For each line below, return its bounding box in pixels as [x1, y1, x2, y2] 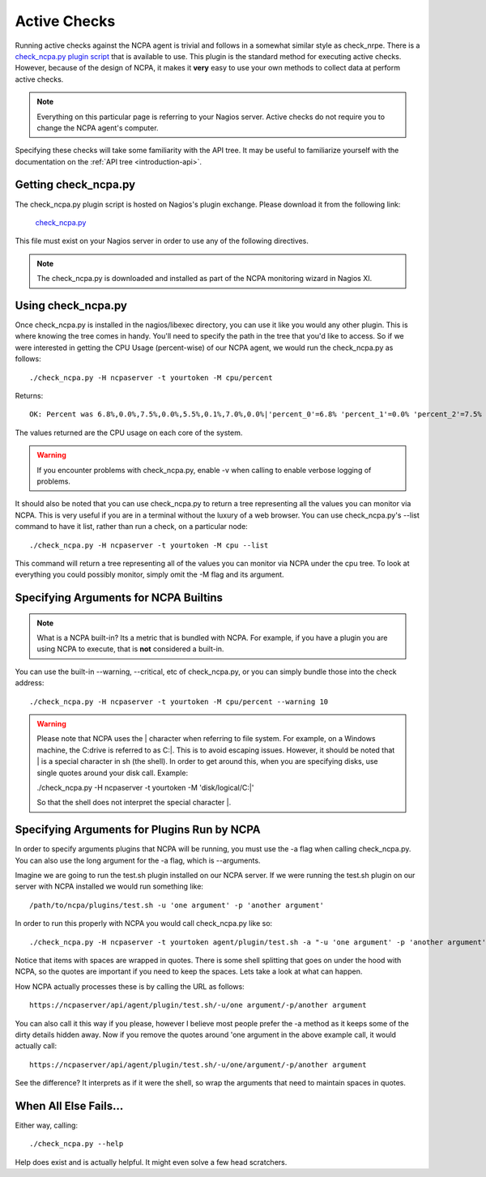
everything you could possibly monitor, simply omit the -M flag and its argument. [15, 569, 284, 579]
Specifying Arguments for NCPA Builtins [15, 591, 223, 605]
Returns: [15, 391, 44, 400]
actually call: [15, 1041, 58, 1051]
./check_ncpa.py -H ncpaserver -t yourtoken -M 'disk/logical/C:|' [36, 783, 254, 792]
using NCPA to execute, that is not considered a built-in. [36, 644, 224, 654]
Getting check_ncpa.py [15, 178, 136, 192]
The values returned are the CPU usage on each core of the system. [15, 428, 243, 437]
